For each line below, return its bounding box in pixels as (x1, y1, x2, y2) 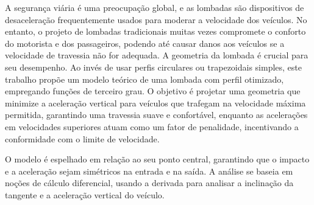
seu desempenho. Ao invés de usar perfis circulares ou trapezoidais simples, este (5, 60, 302, 73)
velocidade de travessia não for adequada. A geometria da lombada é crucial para (5, 49, 309, 61)
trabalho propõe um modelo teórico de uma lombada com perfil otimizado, (5, 72, 284, 85)
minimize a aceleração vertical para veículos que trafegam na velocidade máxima (5, 96, 306, 109)
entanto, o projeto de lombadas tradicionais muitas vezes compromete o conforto (5, 25, 306, 38)
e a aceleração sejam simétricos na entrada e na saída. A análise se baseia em (5, 164, 293, 177)
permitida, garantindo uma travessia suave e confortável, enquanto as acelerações (5, 108, 308, 121)
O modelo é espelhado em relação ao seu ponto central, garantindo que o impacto (5, 153, 310, 165)
